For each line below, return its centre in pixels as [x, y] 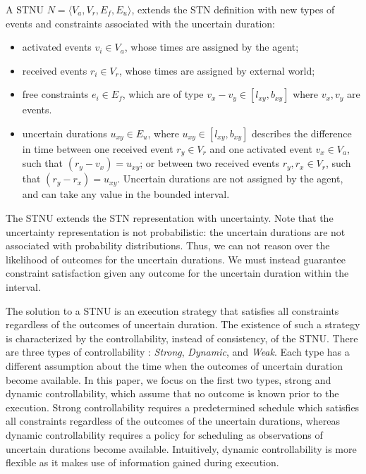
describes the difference [301, 133]
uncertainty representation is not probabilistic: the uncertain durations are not [176, 231]
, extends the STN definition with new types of [233, 9]
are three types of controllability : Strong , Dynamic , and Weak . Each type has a [178, 352]
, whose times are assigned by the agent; [212, 47]
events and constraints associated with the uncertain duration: [141, 23]
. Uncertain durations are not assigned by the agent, [230, 179]
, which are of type [163, 94]
